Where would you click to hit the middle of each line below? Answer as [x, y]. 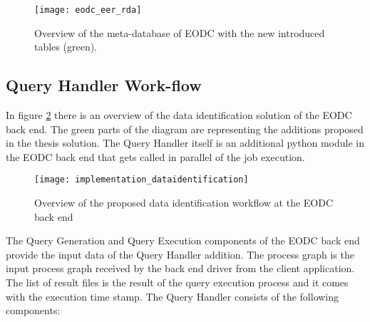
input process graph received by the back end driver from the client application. [180, 268]
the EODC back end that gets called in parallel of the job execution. [155, 156]
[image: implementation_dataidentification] [142, 180]
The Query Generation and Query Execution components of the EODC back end [183, 240]
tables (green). [66, 47]
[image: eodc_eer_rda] [88, 10]
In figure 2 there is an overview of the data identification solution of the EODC [179, 115]
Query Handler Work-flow [104, 85]
